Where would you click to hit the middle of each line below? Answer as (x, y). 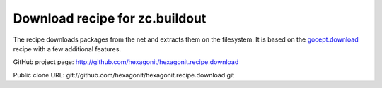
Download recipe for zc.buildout (110, 18)
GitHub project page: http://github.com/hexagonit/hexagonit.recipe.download (126, 62)
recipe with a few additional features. (67, 49)
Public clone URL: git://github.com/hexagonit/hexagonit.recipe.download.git (124, 75)
